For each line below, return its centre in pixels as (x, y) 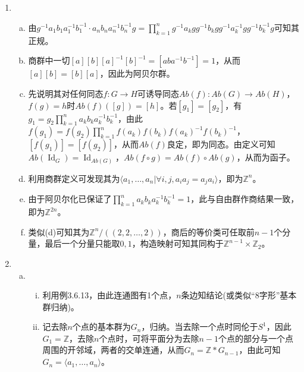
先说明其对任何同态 (66, 93)
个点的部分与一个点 (256, 338)
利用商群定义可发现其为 (74, 178)
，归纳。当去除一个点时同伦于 (200, 327)
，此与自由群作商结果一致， (245, 199)
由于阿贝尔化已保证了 (70, 199)
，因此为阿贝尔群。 (137, 73)
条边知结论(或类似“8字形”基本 (239, 295)
